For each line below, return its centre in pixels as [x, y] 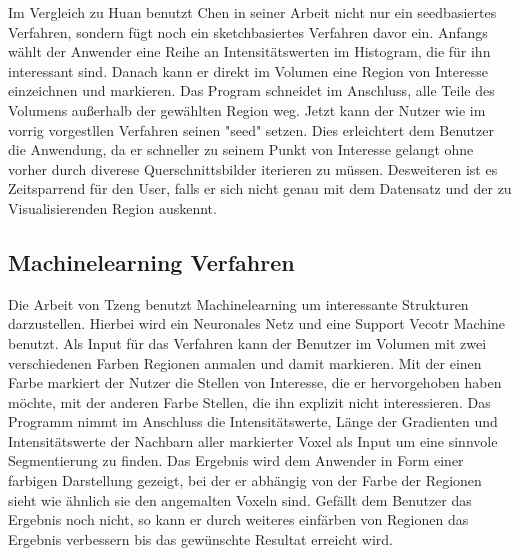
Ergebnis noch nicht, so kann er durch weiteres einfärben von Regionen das [238, 519]
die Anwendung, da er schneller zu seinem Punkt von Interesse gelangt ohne [241, 149]
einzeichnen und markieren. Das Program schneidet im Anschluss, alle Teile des [251, 90]
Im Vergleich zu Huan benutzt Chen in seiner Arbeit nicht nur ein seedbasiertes [252, 12]
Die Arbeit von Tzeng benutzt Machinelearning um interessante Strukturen [238, 303]
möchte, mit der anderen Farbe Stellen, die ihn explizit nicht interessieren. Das [249, 401]
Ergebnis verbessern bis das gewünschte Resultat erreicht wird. [200, 538]
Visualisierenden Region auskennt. [112, 207]
